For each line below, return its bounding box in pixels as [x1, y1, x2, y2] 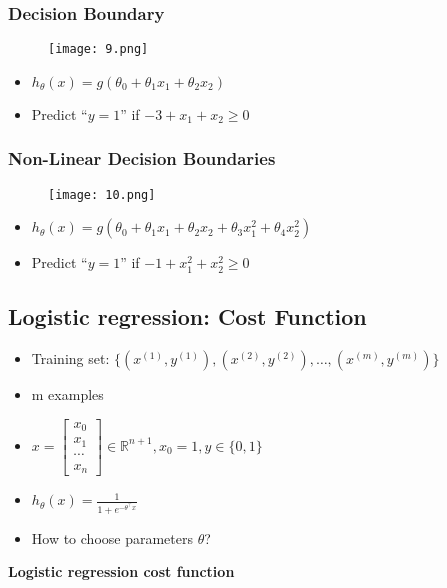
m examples [31, 384, 104, 405]
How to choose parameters [31, 527, 193, 548]
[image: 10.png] [48, 187, 156, 202]
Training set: [31, 348, 110, 369]
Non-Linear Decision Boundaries [8, 146, 276, 171]
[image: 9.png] [48, 42, 149, 57]
